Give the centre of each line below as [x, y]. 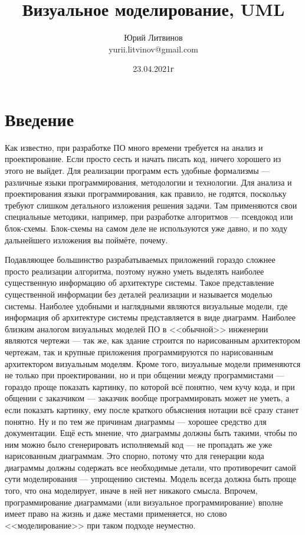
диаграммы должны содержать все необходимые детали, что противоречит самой [150, 467]
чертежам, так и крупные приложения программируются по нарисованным [139, 351]
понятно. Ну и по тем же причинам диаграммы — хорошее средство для [136, 421]
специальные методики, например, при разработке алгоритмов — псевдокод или [149, 217]
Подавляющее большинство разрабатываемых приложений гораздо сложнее [140, 260]
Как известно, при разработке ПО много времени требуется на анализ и [134, 147]
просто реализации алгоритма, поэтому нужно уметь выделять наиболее [135, 271]
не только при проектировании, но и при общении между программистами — [145, 375]
